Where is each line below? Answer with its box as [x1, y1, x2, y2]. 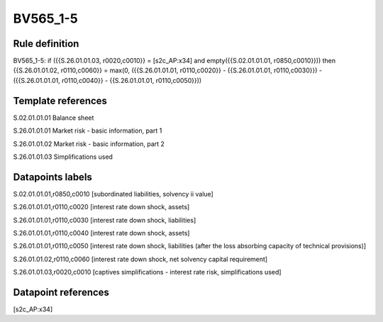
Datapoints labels [13, 171, 92, 183]
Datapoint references [13, 286, 110, 298]
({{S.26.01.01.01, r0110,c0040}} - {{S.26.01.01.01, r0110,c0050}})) [13, 76, 202, 84]
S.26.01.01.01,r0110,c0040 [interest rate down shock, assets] [13, 229, 190, 237]
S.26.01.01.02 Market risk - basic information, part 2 [13, 139, 165, 148]
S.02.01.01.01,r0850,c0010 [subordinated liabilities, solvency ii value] [13, 189, 214, 198]
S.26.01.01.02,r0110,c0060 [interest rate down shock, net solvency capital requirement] [13, 255, 268, 263]
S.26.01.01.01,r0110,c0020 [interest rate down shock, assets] [13, 203, 190, 211]
